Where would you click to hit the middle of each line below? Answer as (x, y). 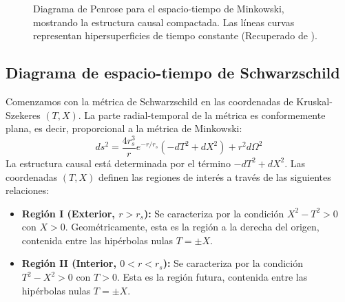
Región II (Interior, (69, 263)
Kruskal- (314, 101)
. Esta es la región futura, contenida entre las (212, 277)
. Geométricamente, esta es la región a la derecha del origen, (192, 227)
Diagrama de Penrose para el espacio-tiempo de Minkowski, (159, 8)
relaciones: (28, 190)
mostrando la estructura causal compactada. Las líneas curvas (164, 22)
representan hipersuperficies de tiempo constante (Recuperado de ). (175, 35)
